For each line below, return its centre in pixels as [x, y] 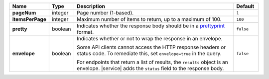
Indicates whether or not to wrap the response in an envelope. [149, 39]
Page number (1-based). [105, 13]
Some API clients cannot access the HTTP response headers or [151, 47]
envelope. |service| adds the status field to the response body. [150, 68]
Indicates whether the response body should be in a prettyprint [151, 26]
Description [91, 6]
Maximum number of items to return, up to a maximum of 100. [149, 19]
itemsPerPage [29, 19]
